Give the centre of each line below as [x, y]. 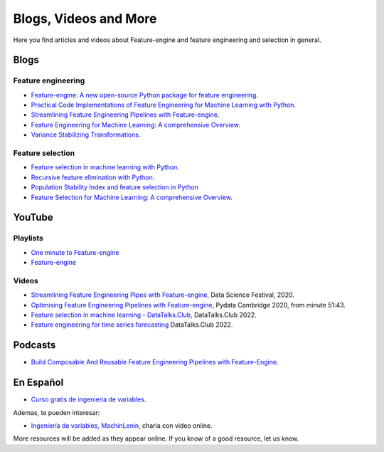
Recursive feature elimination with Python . [93, 177]
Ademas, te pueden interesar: [57, 412]
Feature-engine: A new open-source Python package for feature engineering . [145, 95]
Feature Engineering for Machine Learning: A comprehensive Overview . [136, 125]
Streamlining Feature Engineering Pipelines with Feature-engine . [125, 115]
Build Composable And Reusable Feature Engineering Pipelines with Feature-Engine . [155, 362]
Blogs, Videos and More [85, 19]
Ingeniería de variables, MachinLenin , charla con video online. [122, 426]
